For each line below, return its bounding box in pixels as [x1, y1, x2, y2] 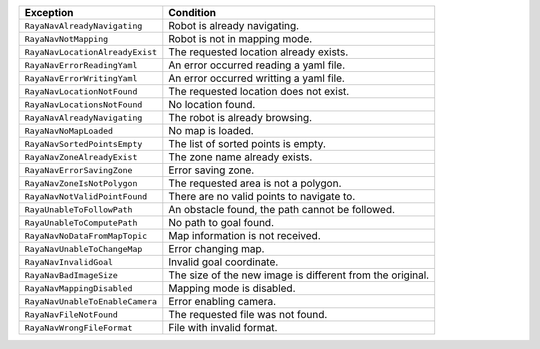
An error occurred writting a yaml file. [168, 71, 345, 85]
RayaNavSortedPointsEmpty [24, 138, 143, 149]
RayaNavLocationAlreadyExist [24, 46, 158, 57]
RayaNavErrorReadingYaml [24, 60, 138, 70]
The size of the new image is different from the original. [168, 268, 430, 282]
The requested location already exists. [168, 45, 349, 59]
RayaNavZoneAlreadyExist [24, 151, 138, 162]
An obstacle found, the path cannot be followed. [168, 203, 395, 216]
